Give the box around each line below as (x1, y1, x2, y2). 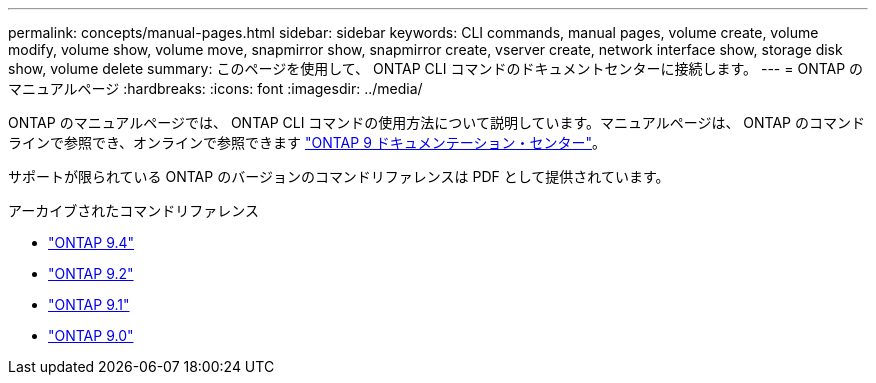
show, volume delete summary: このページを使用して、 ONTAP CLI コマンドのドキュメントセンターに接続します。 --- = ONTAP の (8, 60, 864, 77)
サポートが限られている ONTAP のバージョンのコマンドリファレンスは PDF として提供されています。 (8, 168, 670, 185)
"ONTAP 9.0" (48, 327, 134, 344)
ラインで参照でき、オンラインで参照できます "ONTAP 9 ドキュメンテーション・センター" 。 (8, 134, 606, 151)
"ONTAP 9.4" (48, 234, 135, 251)
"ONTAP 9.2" (48, 265, 134, 282)
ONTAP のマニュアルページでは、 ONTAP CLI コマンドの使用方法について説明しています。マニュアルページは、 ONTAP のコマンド (8, 114, 865, 131)
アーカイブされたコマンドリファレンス (8, 202, 259, 219)
